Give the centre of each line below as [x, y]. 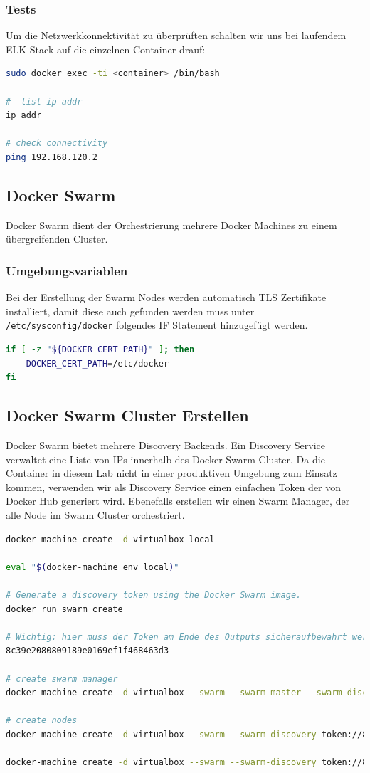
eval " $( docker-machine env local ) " [92, 567]
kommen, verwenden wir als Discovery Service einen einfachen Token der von [174, 487]
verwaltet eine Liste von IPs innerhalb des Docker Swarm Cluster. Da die [165, 459]
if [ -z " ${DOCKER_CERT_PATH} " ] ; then [100, 350]
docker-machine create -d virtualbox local [110, 539]
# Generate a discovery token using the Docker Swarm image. [154, 595]
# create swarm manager [62, 679]
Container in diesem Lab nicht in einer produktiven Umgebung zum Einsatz [171, 473]
